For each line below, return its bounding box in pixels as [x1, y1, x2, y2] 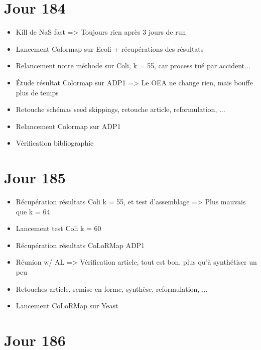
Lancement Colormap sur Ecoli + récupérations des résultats [16, 43, 204, 54]
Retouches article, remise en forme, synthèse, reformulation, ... [16, 283, 208, 294]
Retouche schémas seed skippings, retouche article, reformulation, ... [16, 104, 225, 114]
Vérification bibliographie [16, 138, 94, 148]
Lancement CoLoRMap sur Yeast [16, 300, 118, 311]
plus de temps [16, 87, 59, 97]
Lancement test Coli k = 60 [16, 223, 101, 234]
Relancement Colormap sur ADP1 [16, 121, 121, 131]
